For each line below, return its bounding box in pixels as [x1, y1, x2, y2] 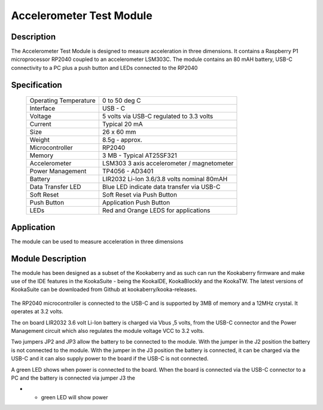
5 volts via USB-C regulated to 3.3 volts [102, 112, 214, 121]
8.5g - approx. [102, 136, 143, 144]
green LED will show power [41, 393, 108, 400]
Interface [29, 105, 56, 113]
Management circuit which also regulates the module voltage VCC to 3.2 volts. [11, 328, 205, 335]
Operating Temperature [29, 96, 96, 105]
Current [29, 120, 51, 128]
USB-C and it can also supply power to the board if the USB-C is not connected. [11, 355, 209, 362]
